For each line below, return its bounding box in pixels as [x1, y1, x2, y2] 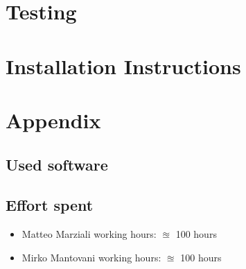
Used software [6, 153, 108, 175]
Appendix [6, 105, 101, 134]
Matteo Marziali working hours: [21, 227, 157, 241]
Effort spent [6, 194, 94, 216]
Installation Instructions [6, 51, 241, 80]
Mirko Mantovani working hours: [21, 250, 161, 264]
